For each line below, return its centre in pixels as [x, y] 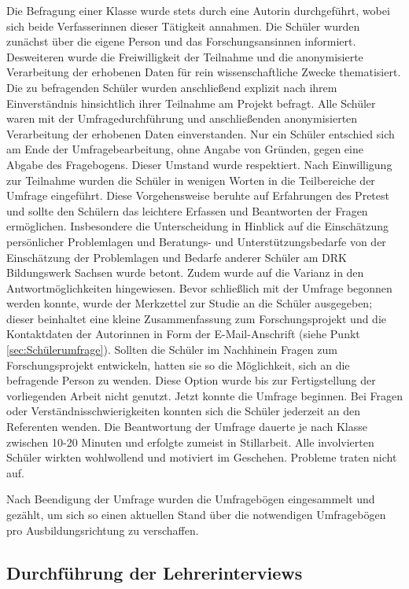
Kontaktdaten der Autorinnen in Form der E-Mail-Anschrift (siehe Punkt [183, 334]
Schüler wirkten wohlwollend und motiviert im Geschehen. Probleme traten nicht [202, 457]
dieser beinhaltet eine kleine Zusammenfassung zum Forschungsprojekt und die [197, 318]
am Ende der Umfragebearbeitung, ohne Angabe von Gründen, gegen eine [185, 149]
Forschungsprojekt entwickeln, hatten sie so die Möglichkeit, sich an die [178, 364]
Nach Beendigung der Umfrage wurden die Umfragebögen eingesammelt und [191, 499]
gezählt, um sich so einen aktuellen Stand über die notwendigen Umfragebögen [196, 514]
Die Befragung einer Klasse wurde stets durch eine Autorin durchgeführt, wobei [198, 10]
